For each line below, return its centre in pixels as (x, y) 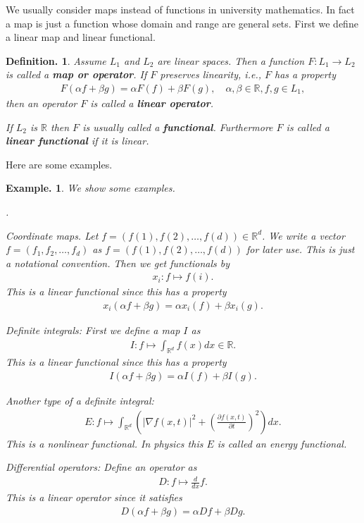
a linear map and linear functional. (81, 37)
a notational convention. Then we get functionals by (118, 263)
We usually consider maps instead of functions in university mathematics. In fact (180, 9)
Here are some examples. (59, 164)
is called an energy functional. (282, 443)
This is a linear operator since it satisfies (94, 497)
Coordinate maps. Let (52, 235)
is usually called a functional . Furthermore (178, 127)
